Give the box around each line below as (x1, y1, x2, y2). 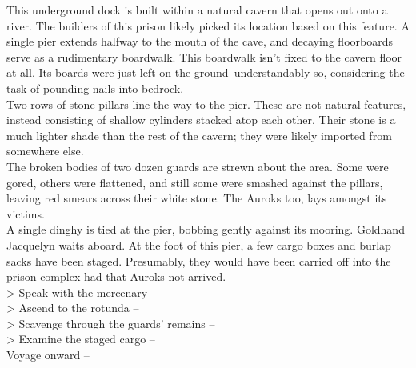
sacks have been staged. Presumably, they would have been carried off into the (6, 252, 391, 269)
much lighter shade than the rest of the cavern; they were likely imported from (6, 126, 392, 143)
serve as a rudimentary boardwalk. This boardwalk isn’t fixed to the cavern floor (6, 48, 402, 65)
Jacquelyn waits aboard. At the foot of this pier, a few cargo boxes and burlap (6, 236, 391, 253)
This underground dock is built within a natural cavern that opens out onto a (6, 2, 388, 18)
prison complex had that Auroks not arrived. (6, 268, 226, 285)
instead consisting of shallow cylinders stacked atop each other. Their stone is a (6, 111, 396, 128)
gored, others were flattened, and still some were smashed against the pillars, (6, 174, 383, 190)
